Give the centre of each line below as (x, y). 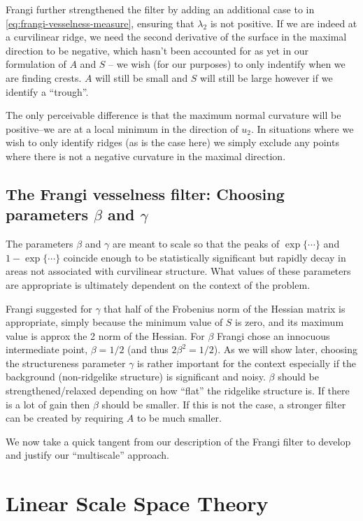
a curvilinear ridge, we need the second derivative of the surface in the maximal (176, 37)
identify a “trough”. (47, 91)
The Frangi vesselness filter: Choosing (145, 193)
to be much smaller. (179, 418)
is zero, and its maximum (290, 322)
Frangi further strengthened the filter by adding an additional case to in (160, 9)
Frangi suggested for (49, 308)
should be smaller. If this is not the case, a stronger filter (224, 404)
